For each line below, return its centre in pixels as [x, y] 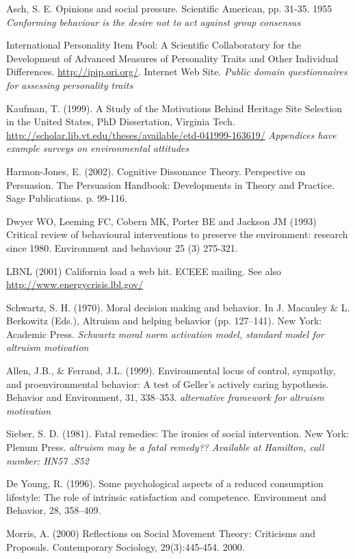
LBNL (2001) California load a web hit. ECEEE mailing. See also [144, 271]
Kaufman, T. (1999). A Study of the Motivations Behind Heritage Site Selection [174, 108]
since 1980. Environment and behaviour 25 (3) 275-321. [122, 247]
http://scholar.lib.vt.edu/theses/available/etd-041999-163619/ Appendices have [171, 134]
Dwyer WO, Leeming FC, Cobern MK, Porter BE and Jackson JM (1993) [161, 221]
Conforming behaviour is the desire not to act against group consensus [154, 22]
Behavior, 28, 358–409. [54, 510]
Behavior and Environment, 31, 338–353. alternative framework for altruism [165, 397]
